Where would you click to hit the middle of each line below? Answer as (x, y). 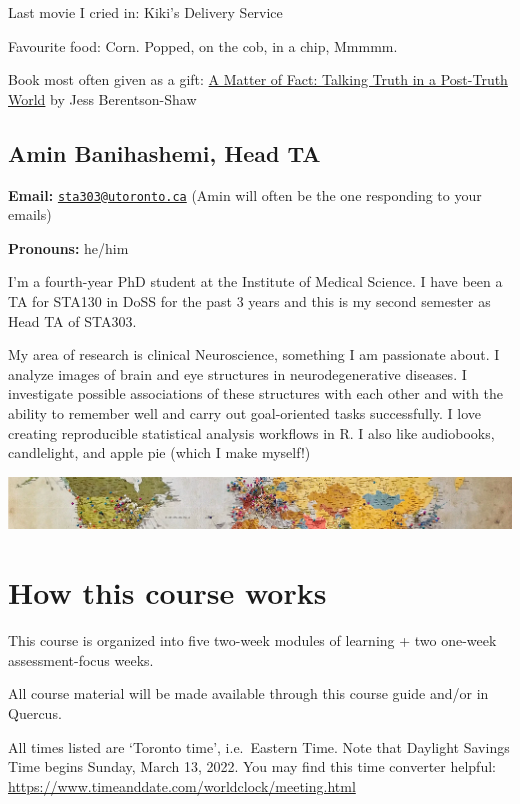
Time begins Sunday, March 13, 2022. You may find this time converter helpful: (252, 766)
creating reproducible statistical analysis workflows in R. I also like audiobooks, (251, 432)
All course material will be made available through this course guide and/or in (248, 693)
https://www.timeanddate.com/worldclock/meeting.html (182, 785)
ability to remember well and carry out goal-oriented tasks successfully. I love (245, 412)
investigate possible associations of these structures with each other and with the (256, 393)
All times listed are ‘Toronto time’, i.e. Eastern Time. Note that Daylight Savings (259, 746)
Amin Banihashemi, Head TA (164, 152)
